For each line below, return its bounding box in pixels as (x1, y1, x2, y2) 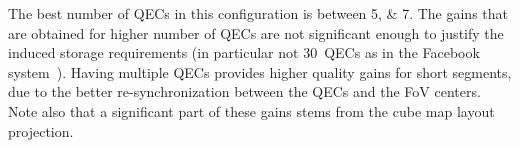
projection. (8, 120, 74, 141)
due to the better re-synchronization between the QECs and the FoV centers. (8, 81, 481, 102)
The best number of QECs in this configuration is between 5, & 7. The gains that (8, 3, 509, 23)
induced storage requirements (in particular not (8, 42, 299, 63)
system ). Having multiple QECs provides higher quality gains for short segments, (8, 61, 512, 82)
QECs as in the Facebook (324, 42, 480, 63)
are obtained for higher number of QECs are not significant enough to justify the (8, 22, 504, 43)
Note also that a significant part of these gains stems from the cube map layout (8, 100, 495, 121)
